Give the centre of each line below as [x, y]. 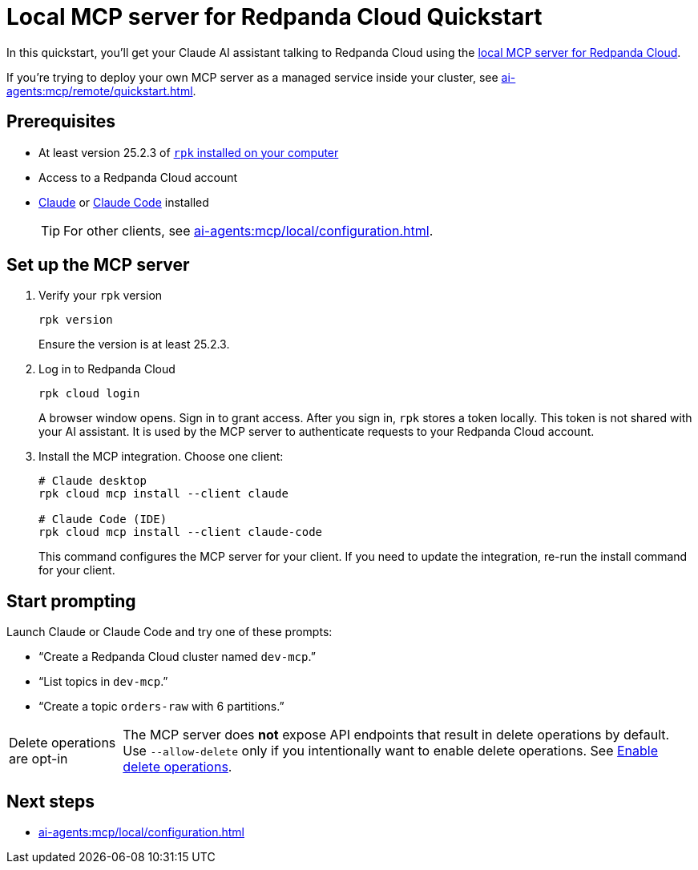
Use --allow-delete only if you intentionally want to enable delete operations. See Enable [391, 751]
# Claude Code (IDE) [103, 520]
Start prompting [71, 601]
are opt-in [38, 759]
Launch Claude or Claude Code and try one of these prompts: [169, 632]
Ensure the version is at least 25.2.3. [134, 344]
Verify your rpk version [101, 296]
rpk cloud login [89, 394]
